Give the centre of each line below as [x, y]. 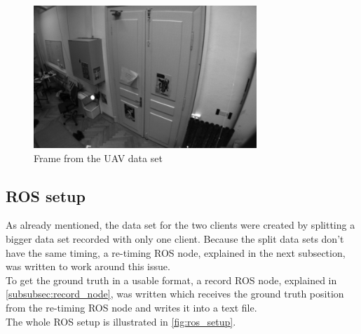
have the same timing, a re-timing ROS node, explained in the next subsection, [176, 252]
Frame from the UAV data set [98, 158]
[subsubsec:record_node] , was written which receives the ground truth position [175, 294]
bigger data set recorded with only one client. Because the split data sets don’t [175, 238]
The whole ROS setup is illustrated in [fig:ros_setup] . [121, 321]
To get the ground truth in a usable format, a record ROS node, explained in [171, 280]
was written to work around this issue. [88, 266]
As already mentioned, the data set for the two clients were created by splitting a [180, 225]
